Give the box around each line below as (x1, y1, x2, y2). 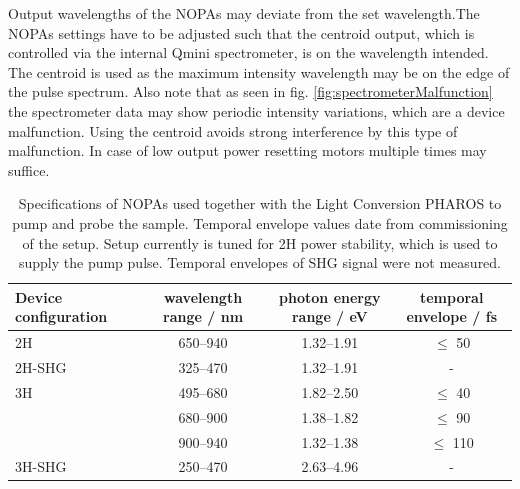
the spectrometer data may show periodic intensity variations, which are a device (8, 100, 505, 121)
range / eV (291, 306, 368, 327)
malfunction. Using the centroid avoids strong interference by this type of (8, 120, 458, 141)
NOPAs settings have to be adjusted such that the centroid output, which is (8, 22, 475, 43)
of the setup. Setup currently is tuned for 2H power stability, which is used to (22, 232, 498, 253)
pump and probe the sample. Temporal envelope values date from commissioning (12, 212, 508, 233)
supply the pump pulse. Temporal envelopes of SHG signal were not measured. (18, 252, 502, 273)
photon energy (279, 286, 381, 307)
